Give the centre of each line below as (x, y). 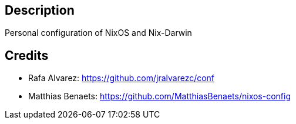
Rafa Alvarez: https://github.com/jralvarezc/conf (122, 78)
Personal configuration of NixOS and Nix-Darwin (98, 33)
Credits (27, 55)
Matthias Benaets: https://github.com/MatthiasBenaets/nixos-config (160, 96)
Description (40, 10)
